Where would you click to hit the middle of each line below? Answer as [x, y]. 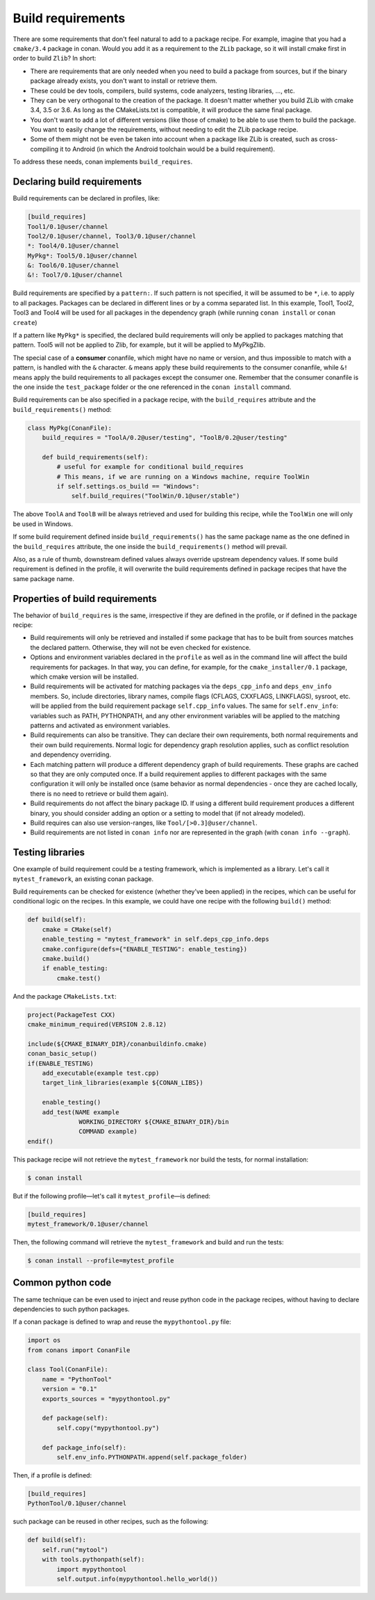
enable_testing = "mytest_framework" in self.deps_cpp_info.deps [156, 939]
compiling [44, 149]
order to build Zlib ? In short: [55, 58]
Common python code [62, 1283]
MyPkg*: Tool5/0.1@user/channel [83, 255]
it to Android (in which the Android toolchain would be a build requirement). [168, 149]
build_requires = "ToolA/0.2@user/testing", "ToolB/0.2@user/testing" [165, 438]
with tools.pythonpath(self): [93, 1560]
